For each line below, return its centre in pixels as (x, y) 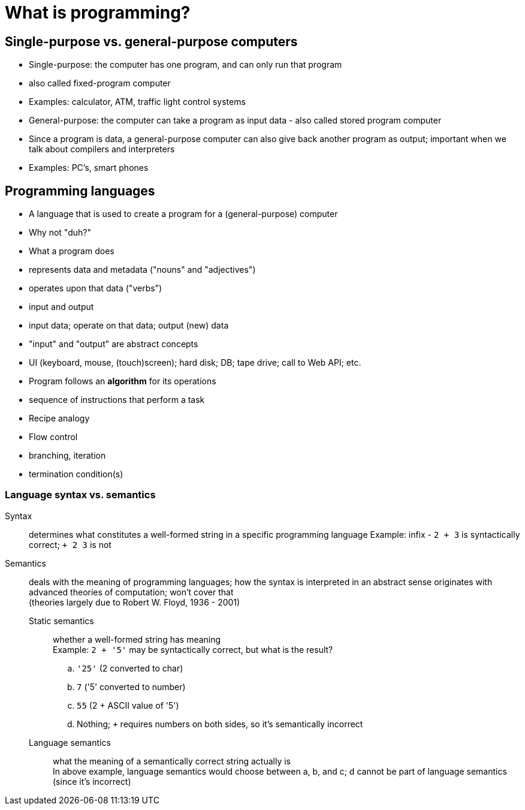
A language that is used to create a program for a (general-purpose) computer (183, 214)
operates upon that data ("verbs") (96, 288)
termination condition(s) (76, 474)
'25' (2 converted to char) (130, 668)
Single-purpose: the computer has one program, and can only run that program (185, 65)
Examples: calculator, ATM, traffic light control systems (137, 102)
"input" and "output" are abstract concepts (114, 344)
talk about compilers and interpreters (102, 149)
